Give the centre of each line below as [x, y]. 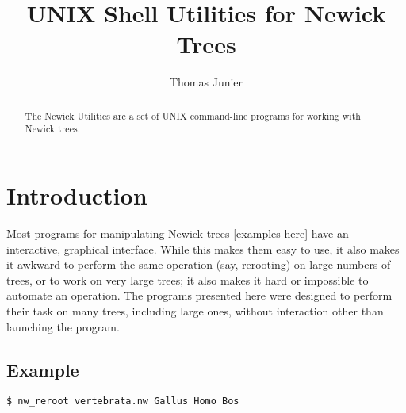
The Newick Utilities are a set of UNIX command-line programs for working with [193, 115]
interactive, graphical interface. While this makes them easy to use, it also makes [203, 249]
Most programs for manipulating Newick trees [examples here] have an [178, 233]
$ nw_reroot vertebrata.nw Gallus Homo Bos [123, 402]
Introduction [77, 195]
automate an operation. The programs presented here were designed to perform [199, 295]
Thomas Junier [206, 82]
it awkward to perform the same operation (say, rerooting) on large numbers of [199, 264]
